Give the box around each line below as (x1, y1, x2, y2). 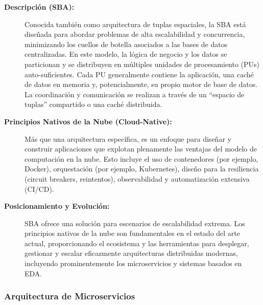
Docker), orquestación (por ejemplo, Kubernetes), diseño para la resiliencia (25, 163, 259, 174)
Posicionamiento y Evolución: (4, 201, 110, 211)
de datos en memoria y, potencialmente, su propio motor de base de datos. (25, 79, 258, 90)
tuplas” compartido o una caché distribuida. (25, 99, 162, 110)
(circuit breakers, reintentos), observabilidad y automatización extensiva (25, 173, 250, 184)
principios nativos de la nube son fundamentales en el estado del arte (25, 228, 241, 238)
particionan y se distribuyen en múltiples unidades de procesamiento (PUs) (25, 58, 260, 69)
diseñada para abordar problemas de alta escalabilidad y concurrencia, (25, 29, 245, 39)
